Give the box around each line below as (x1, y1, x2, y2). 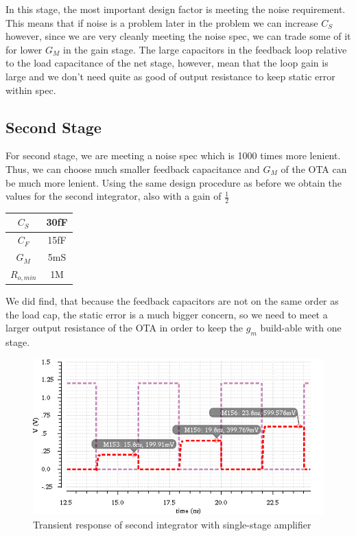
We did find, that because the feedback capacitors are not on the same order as (5, 293, 339, 307)
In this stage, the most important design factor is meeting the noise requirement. (5, 2, 346, 16)
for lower (5, 42, 43, 56)
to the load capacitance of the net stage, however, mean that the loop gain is (5, 56, 329, 70)
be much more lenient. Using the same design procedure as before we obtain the (5, 175, 342, 189)
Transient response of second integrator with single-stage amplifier (33, 517, 311, 531)
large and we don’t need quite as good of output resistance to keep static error (5, 69, 335, 83)
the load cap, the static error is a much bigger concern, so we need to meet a (5, 307, 328, 321)
